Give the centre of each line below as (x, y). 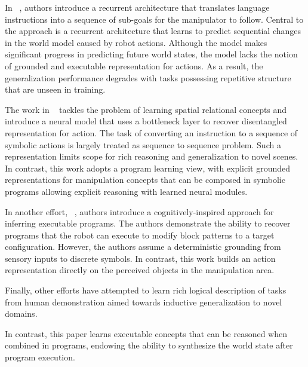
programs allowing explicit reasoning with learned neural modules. (126, 191)
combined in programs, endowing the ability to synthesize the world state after (149, 345)
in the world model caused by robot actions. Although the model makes (136, 42)
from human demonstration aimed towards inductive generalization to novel (144, 302)
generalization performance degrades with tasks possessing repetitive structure (148, 77)
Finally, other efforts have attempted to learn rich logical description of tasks (146, 290)
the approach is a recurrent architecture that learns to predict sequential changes (153, 31)
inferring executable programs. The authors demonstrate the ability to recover (148, 223)
